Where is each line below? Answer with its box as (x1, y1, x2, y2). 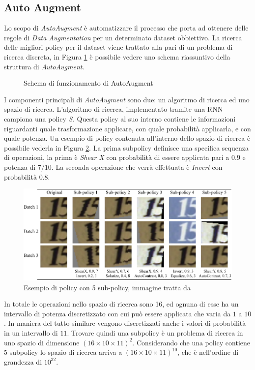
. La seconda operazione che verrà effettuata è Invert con (51, 161, 223, 172)
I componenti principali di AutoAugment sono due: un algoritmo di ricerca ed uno (4, 94, 250, 104)
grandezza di (4, 356, 42, 367)
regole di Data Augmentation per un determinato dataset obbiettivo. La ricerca (4, 32, 242, 42)
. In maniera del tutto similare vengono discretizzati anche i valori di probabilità (4, 318, 246, 328)
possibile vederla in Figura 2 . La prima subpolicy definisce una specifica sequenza (4, 142, 249, 153)
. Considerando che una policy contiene (132, 337, 251, 347)
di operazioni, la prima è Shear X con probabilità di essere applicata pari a (4, 152, 229, 162)
